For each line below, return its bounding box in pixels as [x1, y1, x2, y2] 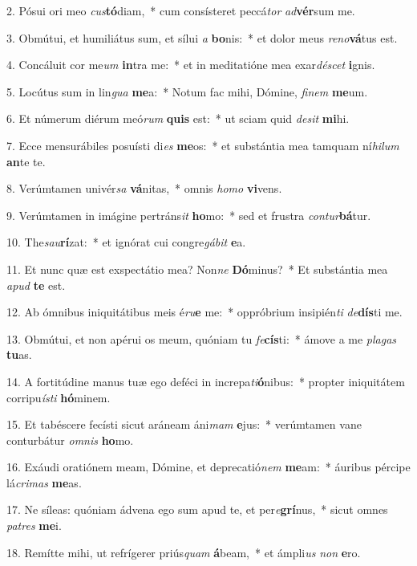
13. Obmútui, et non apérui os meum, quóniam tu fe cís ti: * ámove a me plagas [6, 330, 397, 347]
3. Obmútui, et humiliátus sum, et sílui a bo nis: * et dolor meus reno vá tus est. [6, 29, 398, 46]
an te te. [6, 153, 46, 169]
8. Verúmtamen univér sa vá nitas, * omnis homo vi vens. [6, 180, 282, 197]
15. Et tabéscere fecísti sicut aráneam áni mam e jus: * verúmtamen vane [6, 416, 362, 433]
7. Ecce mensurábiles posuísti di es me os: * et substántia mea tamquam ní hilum [6, 136, 399, 153]
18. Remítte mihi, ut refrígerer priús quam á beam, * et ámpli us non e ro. [6, 544, 361, 560]
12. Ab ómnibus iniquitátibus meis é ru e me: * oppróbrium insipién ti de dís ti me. [6, 303, 403, 320]
